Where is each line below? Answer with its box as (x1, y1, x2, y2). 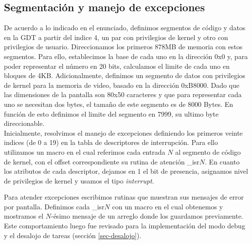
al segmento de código (175, 146, 241, 157)
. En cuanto (205, 156, 240, 166)
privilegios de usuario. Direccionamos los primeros (4, 41, 153, 52)
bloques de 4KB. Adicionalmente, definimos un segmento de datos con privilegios (4, 70, 246, 81)
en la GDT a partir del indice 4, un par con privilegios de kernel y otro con (4, 32, 228, 42)
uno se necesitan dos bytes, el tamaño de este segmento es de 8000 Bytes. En (4, 99, 234, 109)
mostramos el (4, 211, 44, 221)
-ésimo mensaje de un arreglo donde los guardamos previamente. (51, 211, 243, 221)
